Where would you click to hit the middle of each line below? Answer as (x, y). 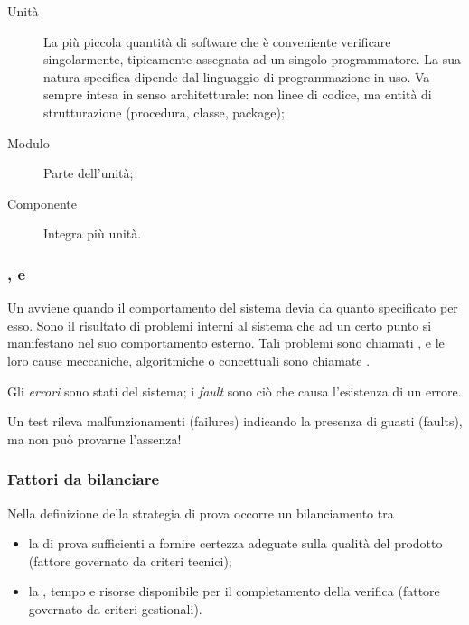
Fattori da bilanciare (84, 479)
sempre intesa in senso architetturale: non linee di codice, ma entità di (238, 94)
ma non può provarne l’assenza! (94, 438)
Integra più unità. (93, 233)
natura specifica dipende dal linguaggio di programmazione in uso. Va (237, 76)
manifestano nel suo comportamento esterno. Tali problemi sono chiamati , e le (226, 343)
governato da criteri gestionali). (115, 608)
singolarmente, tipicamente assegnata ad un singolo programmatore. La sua (252, 59)
